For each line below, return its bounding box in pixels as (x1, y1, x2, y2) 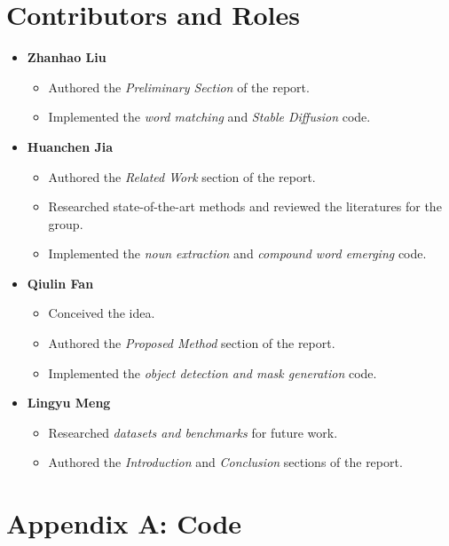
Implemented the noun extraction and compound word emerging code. (48, 244, 427, 263)
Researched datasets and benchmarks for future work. (48, 423, 338, 441)
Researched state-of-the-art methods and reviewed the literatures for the (48, 197, 442, 216)
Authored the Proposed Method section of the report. (48, 334, 335, 352)
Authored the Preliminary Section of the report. (48, 77, 310, 96)
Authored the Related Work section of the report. (48, 167, 316, 186)
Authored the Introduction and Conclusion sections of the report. (48, 453, 403, 471)
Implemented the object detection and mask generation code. (48, 363, 377, 382)
